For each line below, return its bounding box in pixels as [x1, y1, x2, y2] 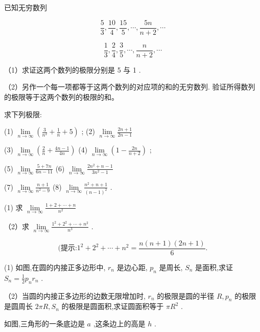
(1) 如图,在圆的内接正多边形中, [4, 262, 106, 272]
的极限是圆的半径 [157, 290, 215, 301]
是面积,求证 [195, 262, 233, 272]
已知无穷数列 [4, 2, 47, 12]
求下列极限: [4, 108, 42, 119]
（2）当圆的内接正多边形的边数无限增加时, [4, 290, 146, 301]
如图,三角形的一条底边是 [4, 318, 85, 328]
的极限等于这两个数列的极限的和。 [4, 91, 119, 102]
